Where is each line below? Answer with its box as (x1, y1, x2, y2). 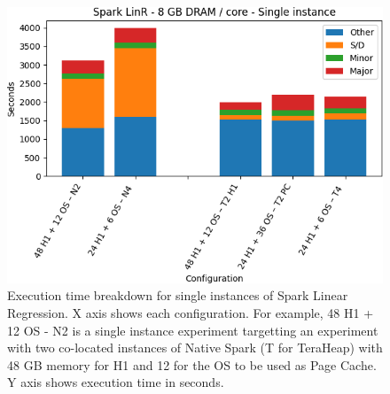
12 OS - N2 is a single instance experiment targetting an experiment (7, 321, 378, 339)
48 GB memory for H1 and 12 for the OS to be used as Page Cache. (7, 355, 377, 374)
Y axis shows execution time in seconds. (7, 373, 224, 391)
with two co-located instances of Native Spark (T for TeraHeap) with (7, 338, 383, 357)
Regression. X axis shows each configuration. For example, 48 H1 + (7, 303, 374, 321)
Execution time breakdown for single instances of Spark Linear (7, 286, 348, 305)
